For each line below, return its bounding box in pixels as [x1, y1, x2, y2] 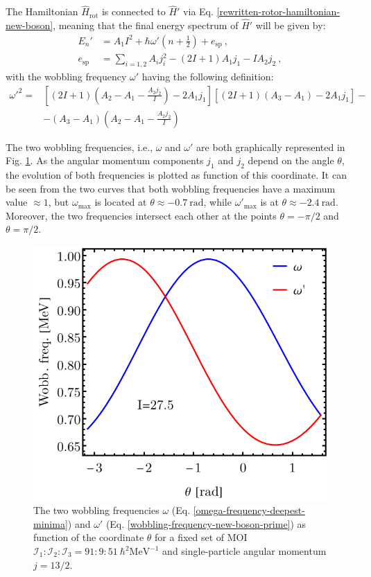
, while [203, 195, 232, 209]
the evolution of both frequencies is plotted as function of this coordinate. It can [6, 168, 347, 182]
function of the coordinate [33, 530, 144, 544]
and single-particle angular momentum [162, 544, 327, 558]
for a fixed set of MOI [155, 530, 248, 544]
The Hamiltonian [6, 4, 78, 19]
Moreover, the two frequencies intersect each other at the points [6, 208, 277, 222]
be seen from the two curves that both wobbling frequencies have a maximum [6, 181, 336, 195]
